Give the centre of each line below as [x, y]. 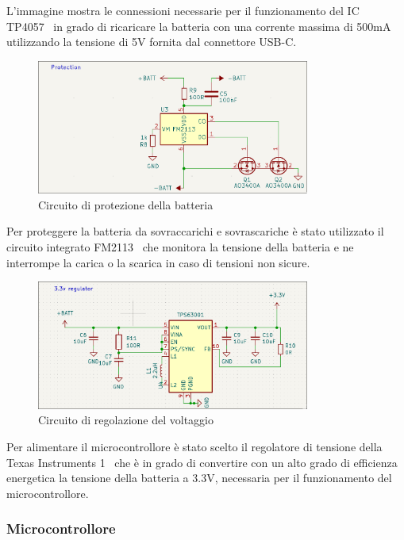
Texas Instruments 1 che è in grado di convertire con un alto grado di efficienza [202, 462]
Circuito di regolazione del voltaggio [126, 420]
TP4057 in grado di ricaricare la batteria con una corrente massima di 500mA [199, 26]
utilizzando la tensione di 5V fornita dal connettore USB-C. [152, 42]
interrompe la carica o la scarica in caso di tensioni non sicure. [158, 262]
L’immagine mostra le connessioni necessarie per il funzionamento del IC [183, 10]
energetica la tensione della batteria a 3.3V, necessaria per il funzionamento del [199, 478]
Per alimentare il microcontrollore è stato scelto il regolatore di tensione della [194, 447]
